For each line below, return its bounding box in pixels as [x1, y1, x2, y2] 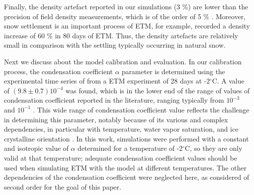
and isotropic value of [4, 143, 69, 153]
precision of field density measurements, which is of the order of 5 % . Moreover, [4, 11, 246, 21]
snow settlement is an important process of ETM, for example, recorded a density [4, 21, 250, 31]
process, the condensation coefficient [4, 66, 113, 76]
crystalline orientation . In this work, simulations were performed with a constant [4, 133, 249, 143]
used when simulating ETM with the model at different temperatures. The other [4, 162, 247, 172]
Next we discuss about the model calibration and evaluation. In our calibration [4, 56, 242, 66]
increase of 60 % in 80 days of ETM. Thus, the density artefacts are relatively [4, 30, 238, 40]
